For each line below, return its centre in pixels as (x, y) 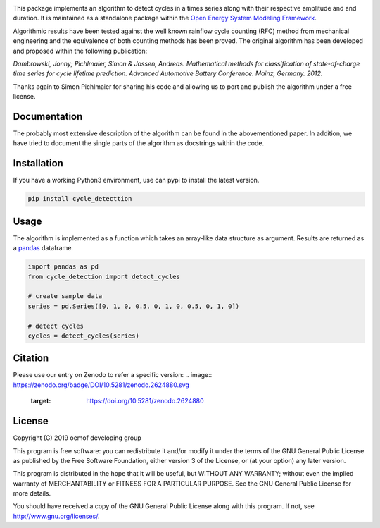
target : (41, 401)
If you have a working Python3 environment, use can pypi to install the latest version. (136, 180)
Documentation (48, 116)
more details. (32, 493)
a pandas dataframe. (43, 248)
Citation (31, 358)
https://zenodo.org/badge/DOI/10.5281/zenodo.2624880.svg (101, 385)
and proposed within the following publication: (80, 51)
